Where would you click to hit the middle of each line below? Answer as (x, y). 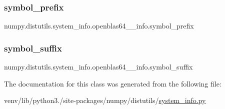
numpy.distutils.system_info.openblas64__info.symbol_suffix (98, 67)
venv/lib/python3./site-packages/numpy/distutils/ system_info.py (105, 100)
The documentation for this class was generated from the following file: (113, 83)
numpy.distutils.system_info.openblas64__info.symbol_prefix (99, 26)
